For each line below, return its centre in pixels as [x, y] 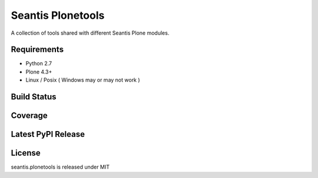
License [26, 153]
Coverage [29, 115]
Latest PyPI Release [48, 134]
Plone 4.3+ [39, 72]
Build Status [34, 97]
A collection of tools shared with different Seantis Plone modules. [90, 33]
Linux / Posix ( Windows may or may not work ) [83, 80]
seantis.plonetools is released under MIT [60, 167]
